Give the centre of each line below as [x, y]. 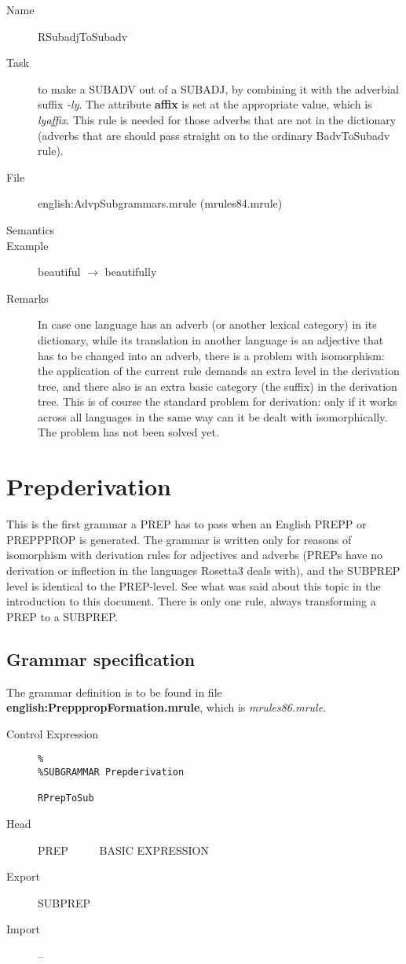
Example [27, 245]
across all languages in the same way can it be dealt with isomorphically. [213, 416]
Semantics [31, 229]
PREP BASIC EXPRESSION [124, 850]
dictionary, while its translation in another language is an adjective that [211, 339]
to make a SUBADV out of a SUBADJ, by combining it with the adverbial [218, 88]
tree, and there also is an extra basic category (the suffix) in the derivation [218, 386]
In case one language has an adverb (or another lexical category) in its [207, 324]
